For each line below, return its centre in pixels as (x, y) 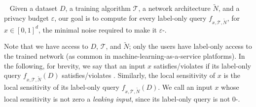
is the (232, 75)
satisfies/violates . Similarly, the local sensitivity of (139, 75)
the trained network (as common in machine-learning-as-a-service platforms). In (125, 55)
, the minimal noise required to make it (97, 29)
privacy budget (27, 18)
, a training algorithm (98, 8)
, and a (229, 8)
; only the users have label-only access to (190, 46)
